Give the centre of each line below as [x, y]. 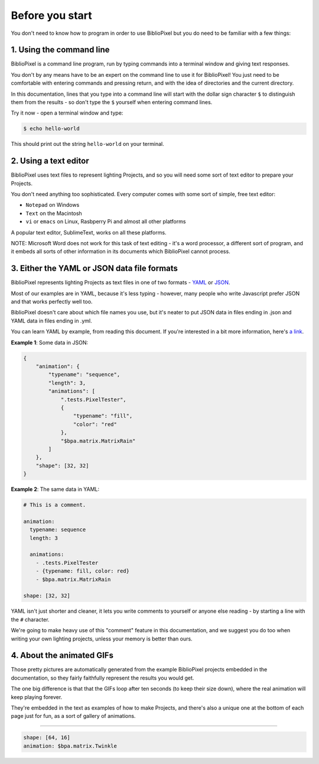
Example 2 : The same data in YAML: [55, 489]
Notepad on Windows [53, 205]
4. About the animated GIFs [62, 656]
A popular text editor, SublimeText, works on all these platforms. [89, 232]
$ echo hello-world [51, 129]
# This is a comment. [55, 505]
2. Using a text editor [50, 161]
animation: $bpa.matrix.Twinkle [70, 746]
